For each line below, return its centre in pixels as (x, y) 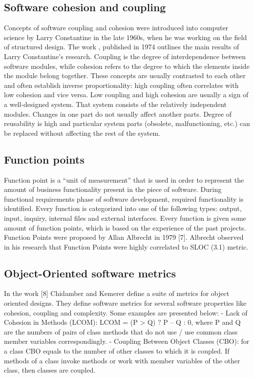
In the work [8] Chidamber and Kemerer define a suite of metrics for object (117, 293)
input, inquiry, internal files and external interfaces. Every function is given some (125, 218)
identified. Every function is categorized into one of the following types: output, (123, 208)
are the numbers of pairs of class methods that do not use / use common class (121, 331)
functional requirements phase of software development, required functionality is (124, 199)
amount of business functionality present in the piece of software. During (113, 189)
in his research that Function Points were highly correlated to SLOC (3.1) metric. (126, 246)
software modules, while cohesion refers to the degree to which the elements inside (127, 66)
